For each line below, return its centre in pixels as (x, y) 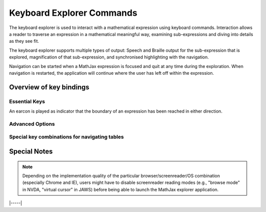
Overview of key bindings (49, 87)
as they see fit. (24, 41)
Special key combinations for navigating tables (66, 137)
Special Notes (31, 151)
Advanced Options (32, 124)
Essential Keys (27, 101)
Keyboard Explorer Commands (73, 13)
